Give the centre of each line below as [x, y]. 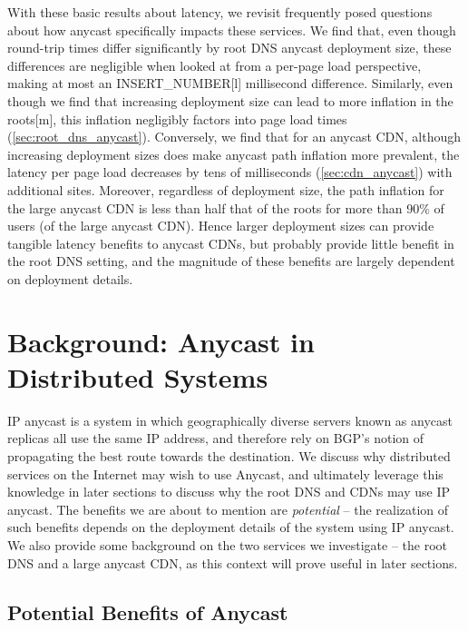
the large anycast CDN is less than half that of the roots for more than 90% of [226, 207]
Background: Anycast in [161, 341]
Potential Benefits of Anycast [148, 611]
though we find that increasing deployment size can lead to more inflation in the [230, 100]
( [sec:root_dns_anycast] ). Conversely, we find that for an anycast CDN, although [234, 137]
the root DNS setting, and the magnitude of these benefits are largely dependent [231, 261]
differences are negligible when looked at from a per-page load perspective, [214, 65]
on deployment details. [70, 278]
